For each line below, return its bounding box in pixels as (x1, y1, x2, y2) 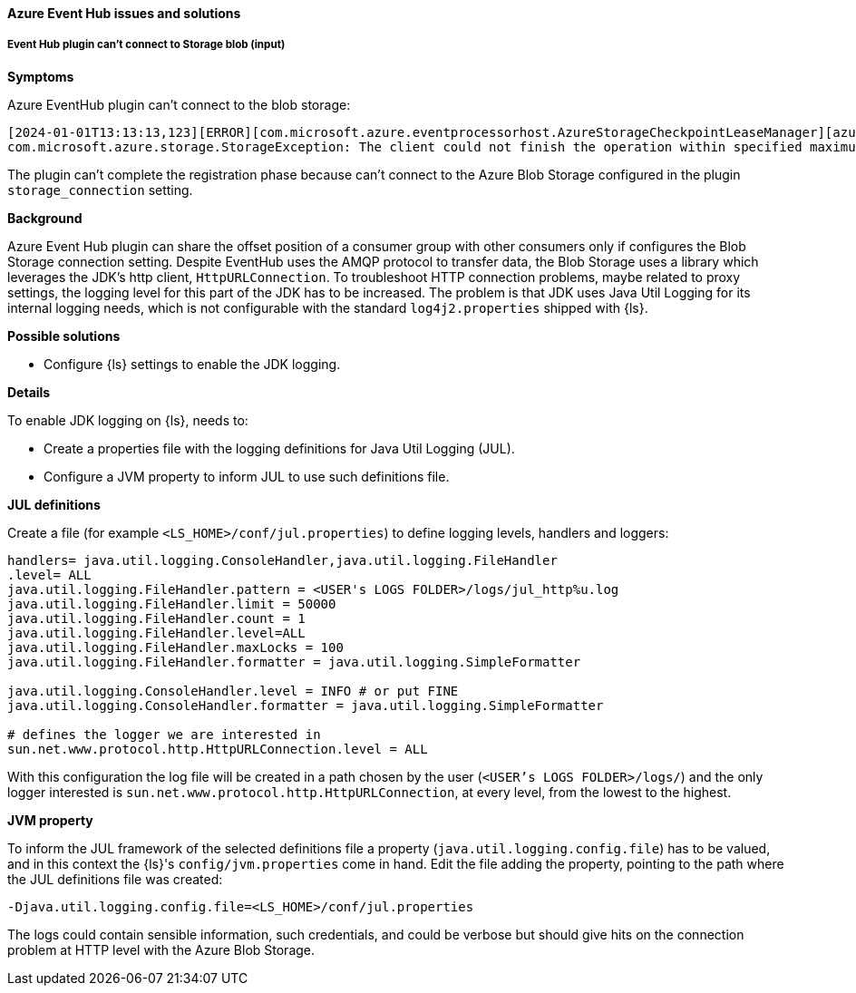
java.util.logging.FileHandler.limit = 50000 (7, 596, 336, 611)
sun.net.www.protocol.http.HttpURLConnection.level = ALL (7, 741, 428, 756)
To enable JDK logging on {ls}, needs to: (7, 412, 248, 428)
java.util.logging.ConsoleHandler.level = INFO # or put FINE (7, 683, 459, 698)
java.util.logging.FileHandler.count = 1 (7, 610, 306, 626)
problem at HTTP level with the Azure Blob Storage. (7, 941, 316, 958)
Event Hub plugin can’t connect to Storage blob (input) (7, 38, 286, 52)
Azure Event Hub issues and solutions (7, 5, 241, 21)
